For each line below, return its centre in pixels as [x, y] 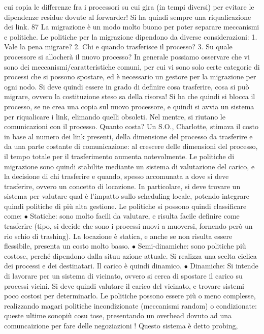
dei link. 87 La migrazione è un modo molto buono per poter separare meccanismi [132, 27]
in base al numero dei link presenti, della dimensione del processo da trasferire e [128, 136]
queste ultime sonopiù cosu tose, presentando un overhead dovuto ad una [118, 315]
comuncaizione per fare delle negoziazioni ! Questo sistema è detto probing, [121, 325]
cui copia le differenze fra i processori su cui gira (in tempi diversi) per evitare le [129, 7]
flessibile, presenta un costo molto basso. [67, 246]
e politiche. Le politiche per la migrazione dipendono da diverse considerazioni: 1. [131, 36]
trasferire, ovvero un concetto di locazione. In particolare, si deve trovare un [122, 186]
